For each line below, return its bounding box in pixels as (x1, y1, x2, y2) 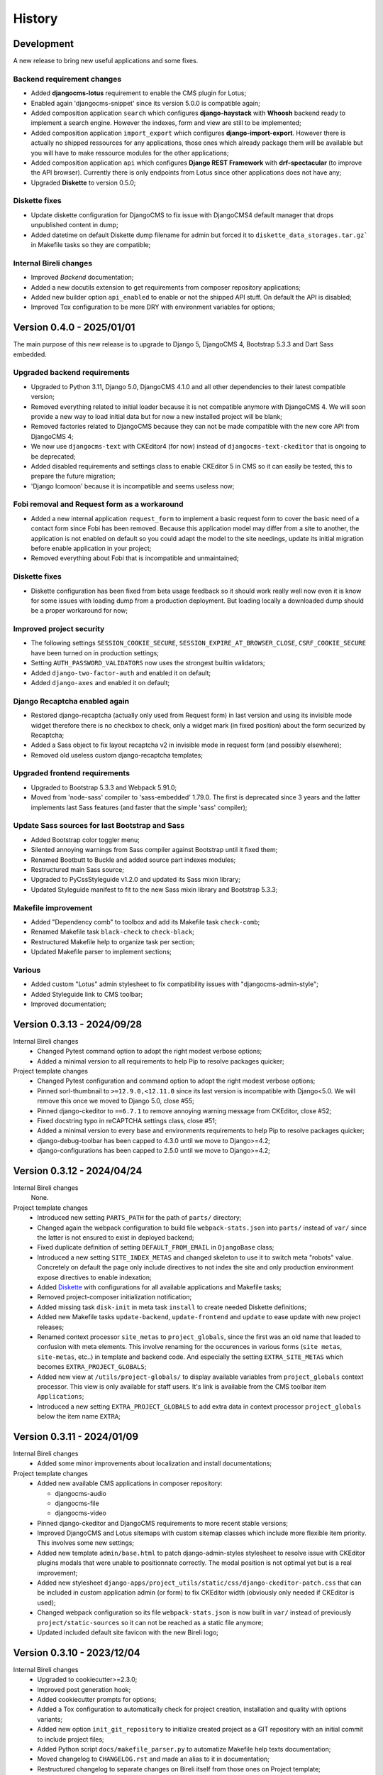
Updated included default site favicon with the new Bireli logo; (37, 1628, 219, 1637)
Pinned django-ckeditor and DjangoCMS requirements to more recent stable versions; (37, 1519, 289, 1527)
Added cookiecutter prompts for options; (37, 1695, 157, 1704)
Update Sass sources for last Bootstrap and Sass (13, 821, 185, 831)
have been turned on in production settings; (30, 648, 160, 657)
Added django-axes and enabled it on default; (30, 679, 170, 687)
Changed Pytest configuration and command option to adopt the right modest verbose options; (37, 1076, 316, 1086)
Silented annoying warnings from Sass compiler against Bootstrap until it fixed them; (30, 846, 278, 854)
